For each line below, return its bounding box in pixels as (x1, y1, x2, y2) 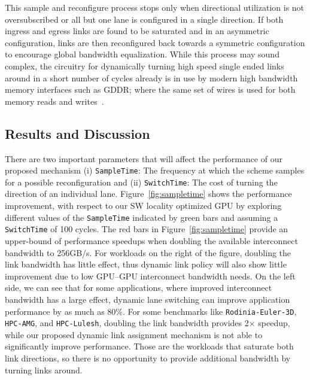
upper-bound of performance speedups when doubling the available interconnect (5, 234, 298, 247)
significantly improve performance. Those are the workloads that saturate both (5, 340, 294, 352)
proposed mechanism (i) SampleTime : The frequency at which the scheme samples (5, 164, 305, 177)
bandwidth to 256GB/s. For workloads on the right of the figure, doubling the (5, 246, 291, 259)
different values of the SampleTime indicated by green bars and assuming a (5, 211, 278, 223)
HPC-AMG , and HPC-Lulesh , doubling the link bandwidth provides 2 (5, 317, 249, 329)
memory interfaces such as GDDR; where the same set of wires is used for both (5, 83, 296, 96)
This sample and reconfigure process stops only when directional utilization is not (5, 1, 305, 13)
